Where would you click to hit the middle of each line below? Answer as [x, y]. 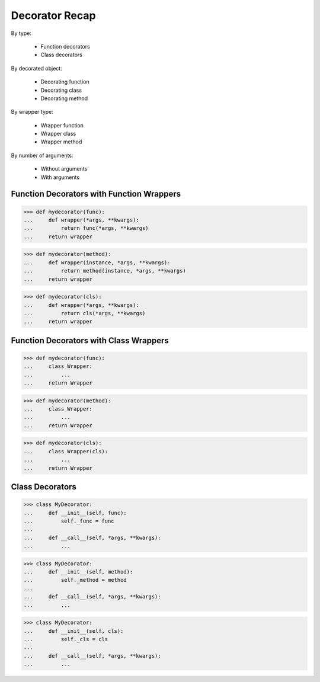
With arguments [60, 177]
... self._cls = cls [66, 639]
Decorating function [65, 82]
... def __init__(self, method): [78, 572]
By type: [21, 33]
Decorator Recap [53, 15]
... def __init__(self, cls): [73, 631]
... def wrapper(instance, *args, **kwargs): [97, 262]
